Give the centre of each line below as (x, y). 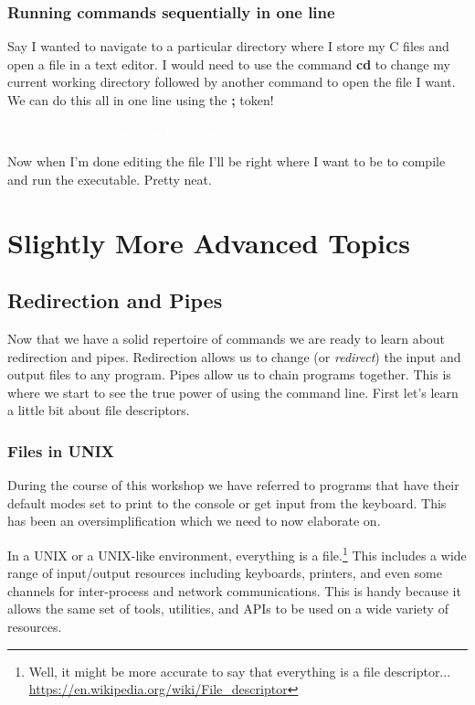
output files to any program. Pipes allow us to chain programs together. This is (229, 374)
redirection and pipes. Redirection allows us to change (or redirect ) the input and (234, 356)
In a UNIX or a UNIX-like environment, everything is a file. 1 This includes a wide (237, 553)
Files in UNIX (61, 450)
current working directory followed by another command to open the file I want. (232, 82)
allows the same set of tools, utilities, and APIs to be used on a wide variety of (228, 609)
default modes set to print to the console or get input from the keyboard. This (227, 502)
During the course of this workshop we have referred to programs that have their (233, 485)
